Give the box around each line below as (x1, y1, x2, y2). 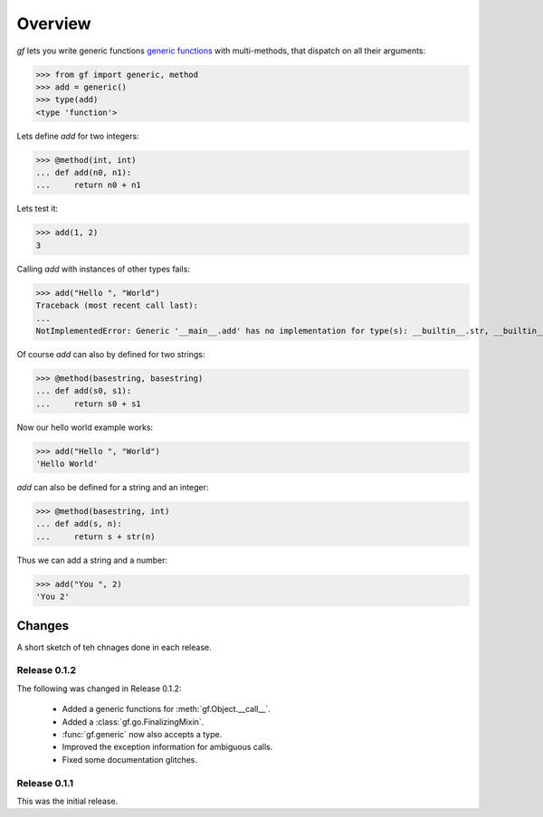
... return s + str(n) (35, 531, 156, 542)
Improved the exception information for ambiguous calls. (62, 742, 273, 753)
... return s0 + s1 (35, 398, 142, 409)
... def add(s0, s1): (35, 385, 132, 396)
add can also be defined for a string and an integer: (16, 482, 209, 493)
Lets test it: (16, 204, 59, 214)
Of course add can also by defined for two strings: (16, 348, 205, 359)
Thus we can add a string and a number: (16, 555, 168, 565)
